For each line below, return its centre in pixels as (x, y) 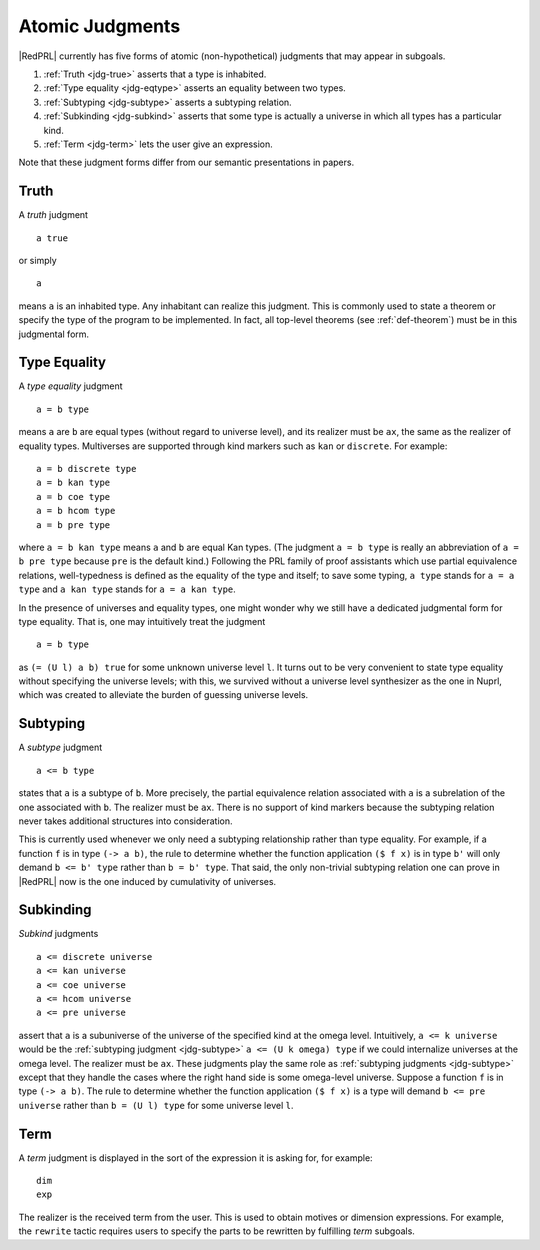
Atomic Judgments (99, 26)
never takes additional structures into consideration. (126, 821)
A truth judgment (53, 215)
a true (52, 238)
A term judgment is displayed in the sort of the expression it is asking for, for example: (196, 1157)
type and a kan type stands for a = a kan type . (127, 589)
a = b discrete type (86, 468)
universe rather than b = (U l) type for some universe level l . (156, 1105)
